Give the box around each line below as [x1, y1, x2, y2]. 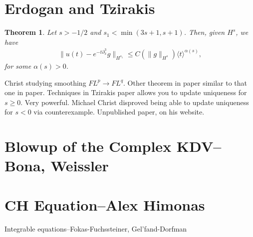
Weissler [50, 155, 109, 176]
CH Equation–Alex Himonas [4, 194, 205, 215]
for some [4, 60, 31, 71]
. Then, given [184, 27, 225, 37]
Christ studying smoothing [4, 77, 86, 88]
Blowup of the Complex [4, 136, 172, 156]
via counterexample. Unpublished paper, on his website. [33, 107, 205, 117]
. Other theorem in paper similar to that [123, 77, 247, 88]
